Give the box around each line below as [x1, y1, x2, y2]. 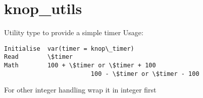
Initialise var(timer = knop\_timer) [4, 45, 134, 52]
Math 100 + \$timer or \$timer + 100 [4, 62, 156, 69]
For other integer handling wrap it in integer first [4, 84, 157, 95]
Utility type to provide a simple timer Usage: [4, 27, 143, 38]
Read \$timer [4, 53, 73, 61]
